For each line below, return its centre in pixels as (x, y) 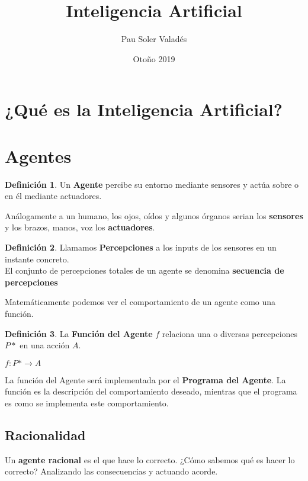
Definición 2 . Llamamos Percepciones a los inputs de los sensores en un (141, 247)
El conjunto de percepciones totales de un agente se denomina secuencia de (145, 270)
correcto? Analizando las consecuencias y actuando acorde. (111, 471)
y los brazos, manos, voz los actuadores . (80, 227)
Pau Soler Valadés (154, 39)
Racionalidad (45, 434)
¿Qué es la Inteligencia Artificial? (144, 109)
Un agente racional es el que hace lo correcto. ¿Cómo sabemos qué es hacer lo (150, 459)
